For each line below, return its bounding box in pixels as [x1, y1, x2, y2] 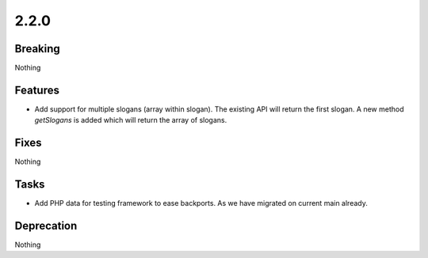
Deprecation [14, 218, 78, 233]
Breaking [14, 42, 61, 55]
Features [14, 83, 59, 97]
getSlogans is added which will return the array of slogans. [34, 116, 227, 125]
